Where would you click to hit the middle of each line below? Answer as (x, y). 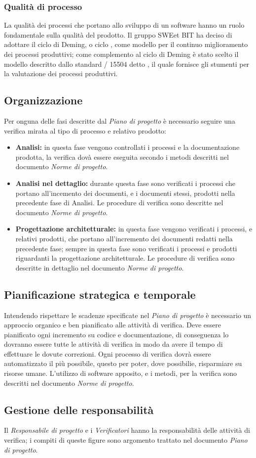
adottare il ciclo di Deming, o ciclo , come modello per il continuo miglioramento (126, 44)
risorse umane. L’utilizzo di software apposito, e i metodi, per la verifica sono (121, 373)
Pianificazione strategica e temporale (100, 294)
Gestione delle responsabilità (79, 409)
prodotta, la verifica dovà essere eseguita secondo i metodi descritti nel (122, 157)
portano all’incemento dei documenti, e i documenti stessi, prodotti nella (125, 193)
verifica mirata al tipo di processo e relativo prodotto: (85, 130)
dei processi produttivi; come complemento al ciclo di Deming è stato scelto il (121, 54)
